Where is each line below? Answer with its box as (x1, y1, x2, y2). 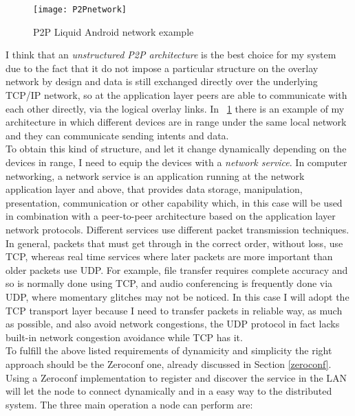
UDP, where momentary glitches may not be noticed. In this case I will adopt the (6, 289, 349, 303)
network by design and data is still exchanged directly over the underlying (6, 74, 318, 89)
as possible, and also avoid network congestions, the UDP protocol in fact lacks (6, 316, 340, 331)
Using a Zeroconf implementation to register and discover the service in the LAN (6, 370, 347, 384)
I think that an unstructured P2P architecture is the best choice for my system (6, 47, 336, 62)
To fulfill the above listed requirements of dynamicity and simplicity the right (6, 343, 332, 358)
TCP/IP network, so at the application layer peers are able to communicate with (6, 88, 347, 102)
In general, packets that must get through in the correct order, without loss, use (6, 235, 343, 250)
